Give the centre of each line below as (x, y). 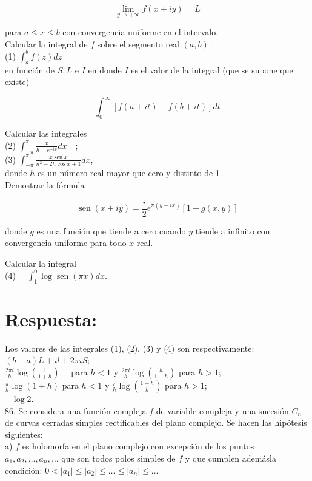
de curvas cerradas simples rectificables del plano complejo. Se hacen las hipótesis (156, 422)
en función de (30, 70)
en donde (105, 70)
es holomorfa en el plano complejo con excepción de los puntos (138, 446)
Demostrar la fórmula (45, 184)
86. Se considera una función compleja (76, 410)
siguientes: (24, 434)
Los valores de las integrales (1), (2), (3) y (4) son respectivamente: (130, 348)
